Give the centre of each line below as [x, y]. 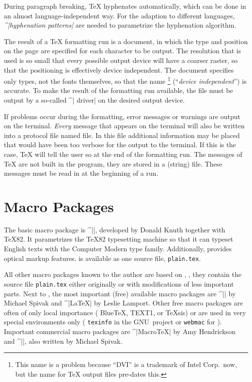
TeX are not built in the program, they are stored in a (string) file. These [113, 163]
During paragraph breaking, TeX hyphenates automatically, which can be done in [125, 6]
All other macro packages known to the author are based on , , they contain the [123, 274]
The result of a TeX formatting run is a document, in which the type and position [126, 41]
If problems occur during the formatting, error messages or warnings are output [122, 116]
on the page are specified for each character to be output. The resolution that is [123, 51]
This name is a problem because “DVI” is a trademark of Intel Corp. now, [126, 364]
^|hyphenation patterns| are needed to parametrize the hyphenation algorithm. [120, 25]
